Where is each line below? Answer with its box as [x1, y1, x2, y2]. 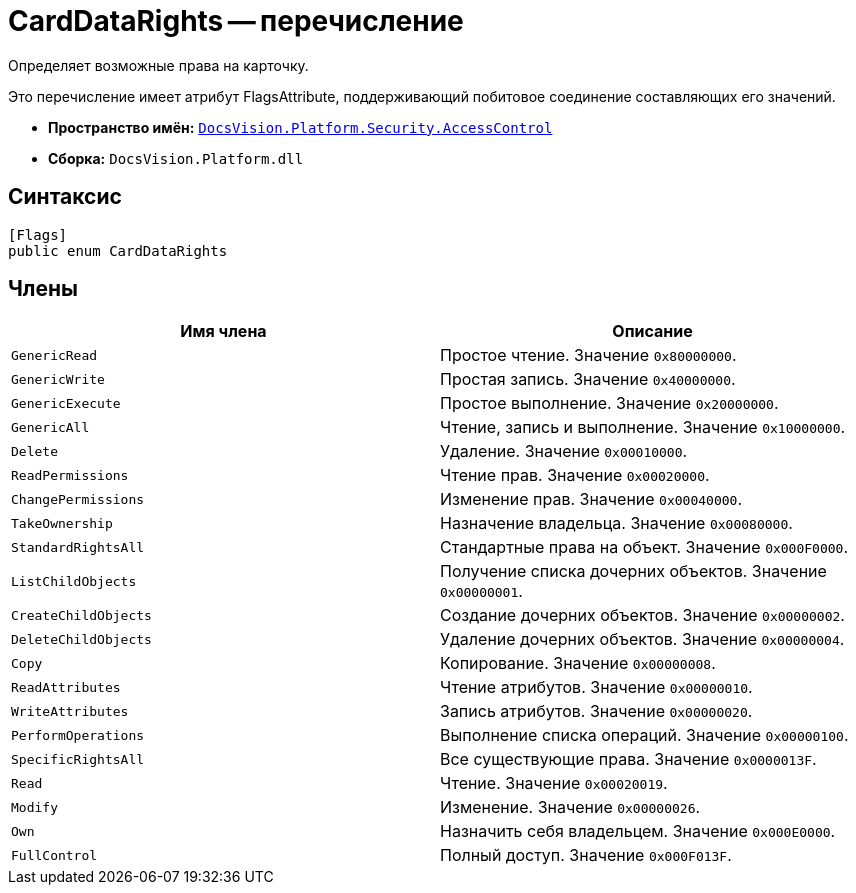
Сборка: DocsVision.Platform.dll [48, 149, 304, 167]
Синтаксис [8, 184, 122, 210]
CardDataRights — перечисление [8, 4, 464, 38]
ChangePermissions [11, 491, 145, 507]
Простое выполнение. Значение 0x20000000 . [440, 393, 779, 414]
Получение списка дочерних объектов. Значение [440, 561, 827, 582]
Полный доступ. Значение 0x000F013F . [440, 845, 732, 866]
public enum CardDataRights [8, 242, 228, 259]
